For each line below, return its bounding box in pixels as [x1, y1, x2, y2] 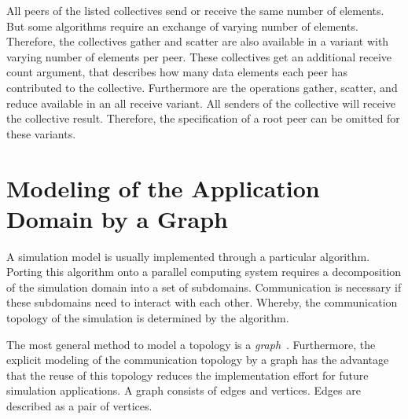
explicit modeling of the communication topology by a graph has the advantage [6, 351, 389, 368]
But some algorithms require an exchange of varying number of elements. [6, 17, 358, 34]
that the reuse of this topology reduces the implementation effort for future [6, 366, 369, 383]
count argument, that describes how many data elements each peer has [6, 64, 347, 80]
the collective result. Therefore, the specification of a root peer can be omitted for [6, 110, 400, 127]
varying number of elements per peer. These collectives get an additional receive [6, 48, 391, 64]
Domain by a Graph [6, 202, 228, 234]
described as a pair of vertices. [6, 398, 153, 413]
